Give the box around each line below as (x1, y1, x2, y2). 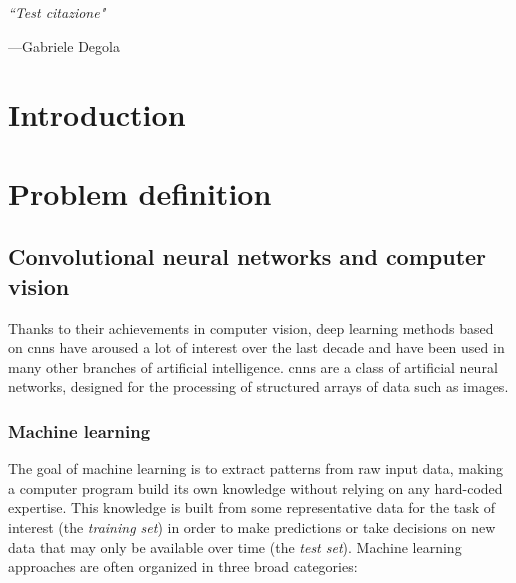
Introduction (8, 94, 186, 135)
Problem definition (8, 172, 272, 213)
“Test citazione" (8, 2, 106, 22)
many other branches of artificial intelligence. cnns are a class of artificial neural (8, 356, 498, 377)
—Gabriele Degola (8, 35, 120, 56)
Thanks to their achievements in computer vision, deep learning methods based (8, 317, 494, 338)
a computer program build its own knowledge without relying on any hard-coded (8, 477, 503, 498)
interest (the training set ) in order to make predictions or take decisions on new (8, 516, 496, 537)
